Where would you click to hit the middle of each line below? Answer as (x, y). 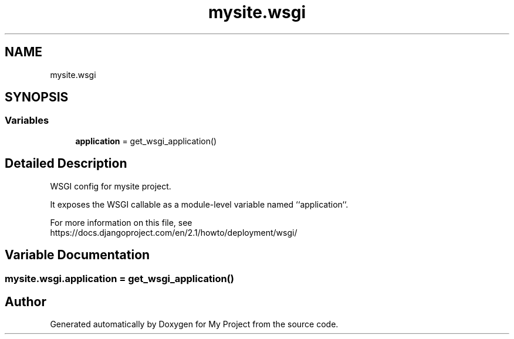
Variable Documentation (77, 255)
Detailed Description (66, 164)
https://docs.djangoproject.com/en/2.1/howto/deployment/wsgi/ (174, 232)
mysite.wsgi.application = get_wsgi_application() (119, 278)
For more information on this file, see (121, 222)
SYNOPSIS (37, 97)
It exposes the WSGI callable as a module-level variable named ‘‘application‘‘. (199, 204)
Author (26, 301)
